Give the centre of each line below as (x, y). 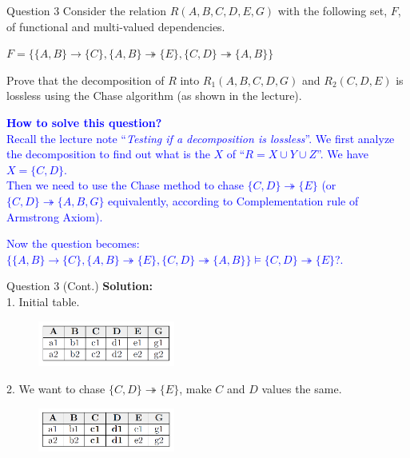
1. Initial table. (43, 301)
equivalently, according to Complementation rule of (233, 200)
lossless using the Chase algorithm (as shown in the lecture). (154, 96)
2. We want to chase (56, 388)
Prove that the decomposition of (86, 80)
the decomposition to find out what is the (108, 154)
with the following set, (332, 10)
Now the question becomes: (73, 243)
